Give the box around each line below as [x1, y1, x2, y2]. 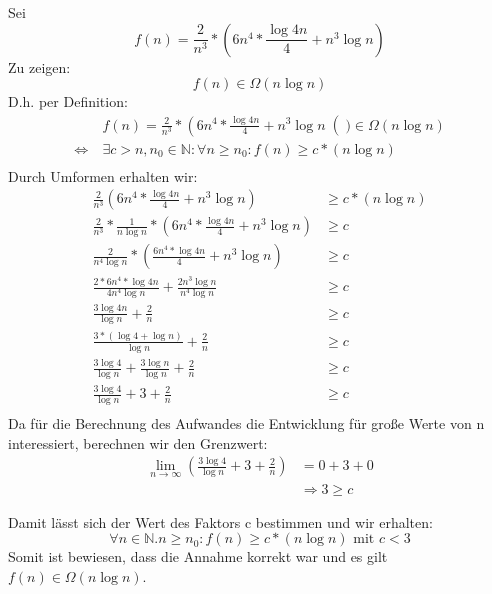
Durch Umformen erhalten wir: [8, 165, 198, 186]
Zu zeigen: [8, 56, 71, 77]
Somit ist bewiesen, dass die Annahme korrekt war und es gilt [8, 546, 388, 567]
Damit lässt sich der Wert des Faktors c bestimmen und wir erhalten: [8, 511, 433, 532]
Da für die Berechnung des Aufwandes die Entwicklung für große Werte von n [8, 413, 485, 434]
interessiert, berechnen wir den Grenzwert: [8, 432, 268, 453]
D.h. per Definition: [8, 91, 128, 112]
